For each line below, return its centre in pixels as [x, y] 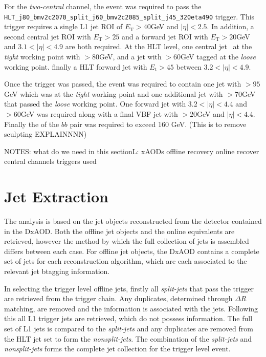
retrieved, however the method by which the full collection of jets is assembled [127, 241]
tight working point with [42, 57]
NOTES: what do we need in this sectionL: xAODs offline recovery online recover [132, 151]
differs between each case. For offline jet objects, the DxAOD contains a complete [132, 251]
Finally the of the [32, 124]
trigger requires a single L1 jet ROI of [63, 26]
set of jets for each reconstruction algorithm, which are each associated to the [126, 261]
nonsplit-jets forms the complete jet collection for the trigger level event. [117, 349]
